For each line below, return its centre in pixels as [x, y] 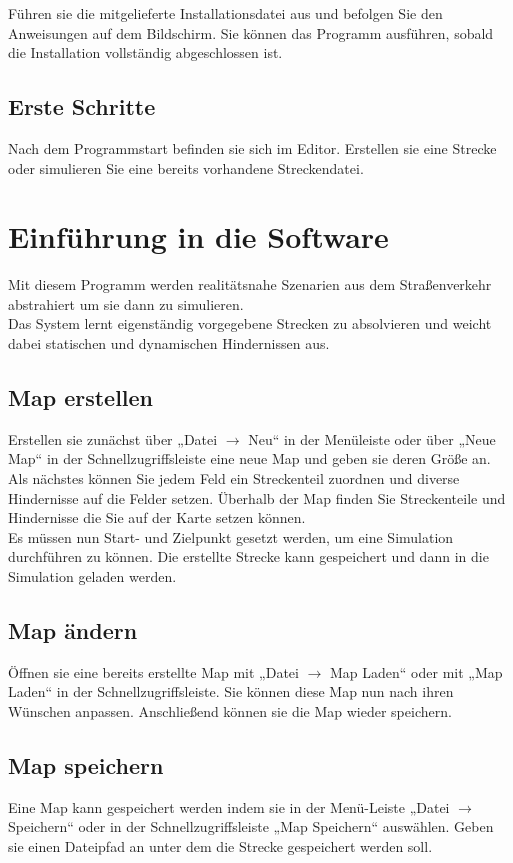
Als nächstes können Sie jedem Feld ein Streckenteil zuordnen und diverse [234, 478]
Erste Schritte [82, 106]
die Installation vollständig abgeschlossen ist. [145, 52]
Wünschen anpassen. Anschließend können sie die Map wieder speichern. [230, 711]
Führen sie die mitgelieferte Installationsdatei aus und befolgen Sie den [225, 13]
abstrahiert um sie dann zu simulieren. [126, 303]
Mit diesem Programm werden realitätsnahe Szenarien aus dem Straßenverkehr [250, 284]
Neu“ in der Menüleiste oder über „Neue [372, 438]
